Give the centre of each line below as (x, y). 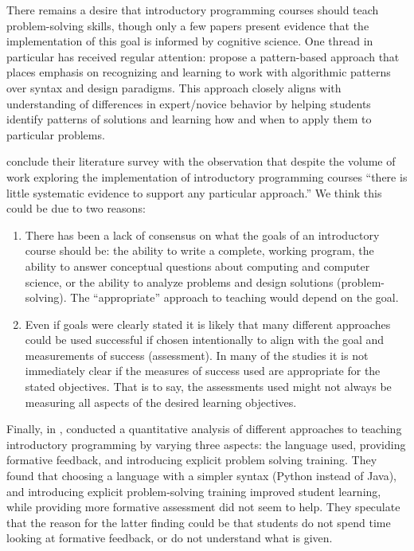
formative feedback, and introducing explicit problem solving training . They (192, 460)
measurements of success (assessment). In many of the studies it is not (197, 355)
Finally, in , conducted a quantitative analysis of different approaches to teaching (204, 429)
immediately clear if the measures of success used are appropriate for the (203, 371)
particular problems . (56, 134)
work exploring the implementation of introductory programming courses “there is (207, 176)
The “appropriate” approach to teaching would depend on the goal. (234, 297)
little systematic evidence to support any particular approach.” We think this (194, 192)
